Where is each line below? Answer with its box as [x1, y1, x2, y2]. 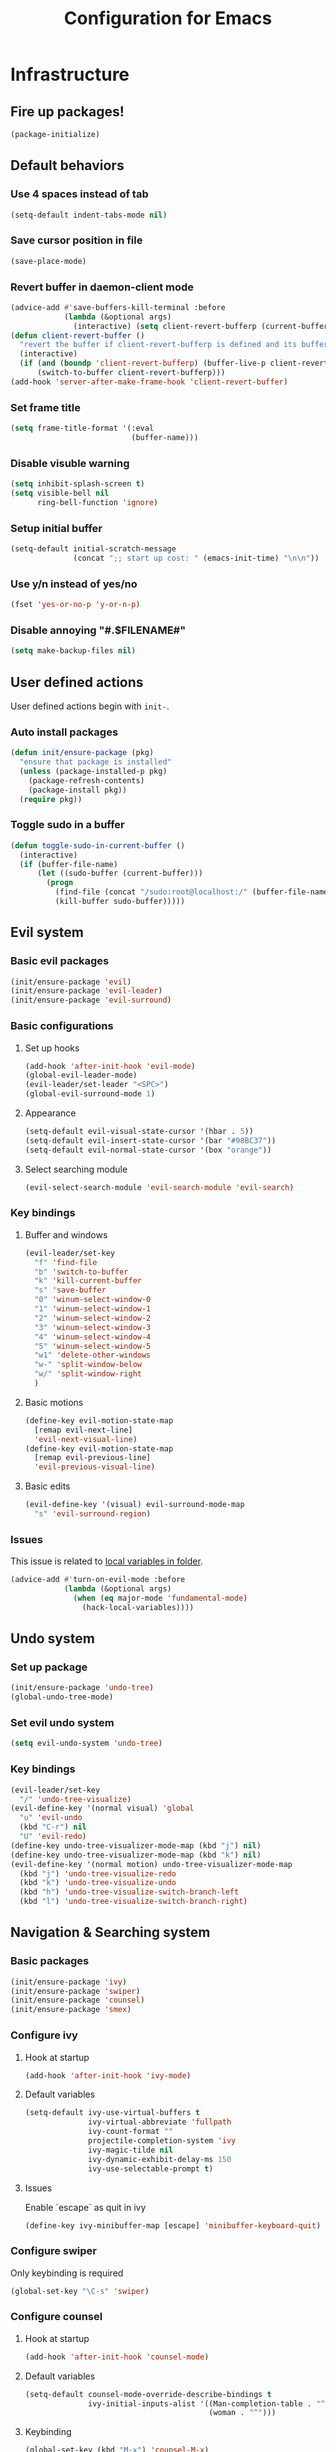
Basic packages [10, 1954, 90, 1968]
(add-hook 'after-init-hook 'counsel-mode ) [24, 2352, 210, 2362]
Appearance [24, 1107, 77, 1119]
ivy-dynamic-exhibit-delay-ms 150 [88, 2154, 232, 2164]
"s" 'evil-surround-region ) [34, 1509, 152, 1519]
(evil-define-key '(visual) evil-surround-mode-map [24, 1500, 245, 1510]
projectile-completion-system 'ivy [88, 2136, 237, 2146]
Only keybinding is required [10, 2267, 124, 2279]
